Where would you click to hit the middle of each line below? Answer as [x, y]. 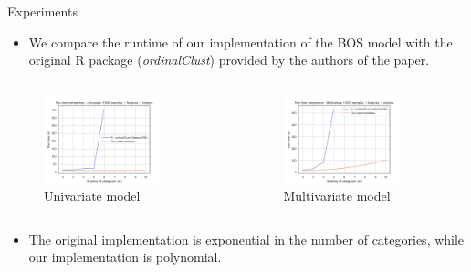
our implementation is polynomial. [125, 257]
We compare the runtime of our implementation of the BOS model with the [241, 42]
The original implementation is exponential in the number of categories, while [246, 239]
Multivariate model [337, 196]
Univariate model [92, 196]
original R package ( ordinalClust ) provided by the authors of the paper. [229, 60]
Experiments [42, 11]
